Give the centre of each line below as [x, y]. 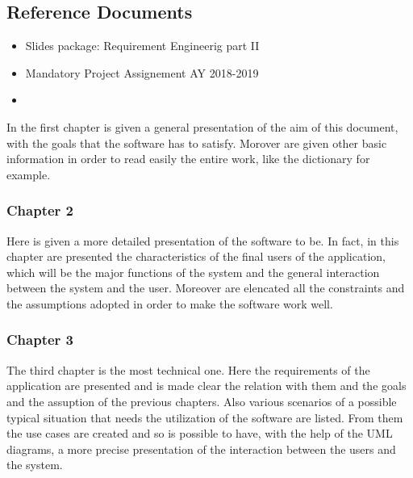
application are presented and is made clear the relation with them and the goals [206, 386]
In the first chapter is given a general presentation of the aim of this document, [202, 126]
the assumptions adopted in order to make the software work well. [170, 303]
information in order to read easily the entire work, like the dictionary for [188, 159]
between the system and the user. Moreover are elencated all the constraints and [206, 288]
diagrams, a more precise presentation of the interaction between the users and [201, 449]
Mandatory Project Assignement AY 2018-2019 [142, 72]
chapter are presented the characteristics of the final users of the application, [196, 256]
